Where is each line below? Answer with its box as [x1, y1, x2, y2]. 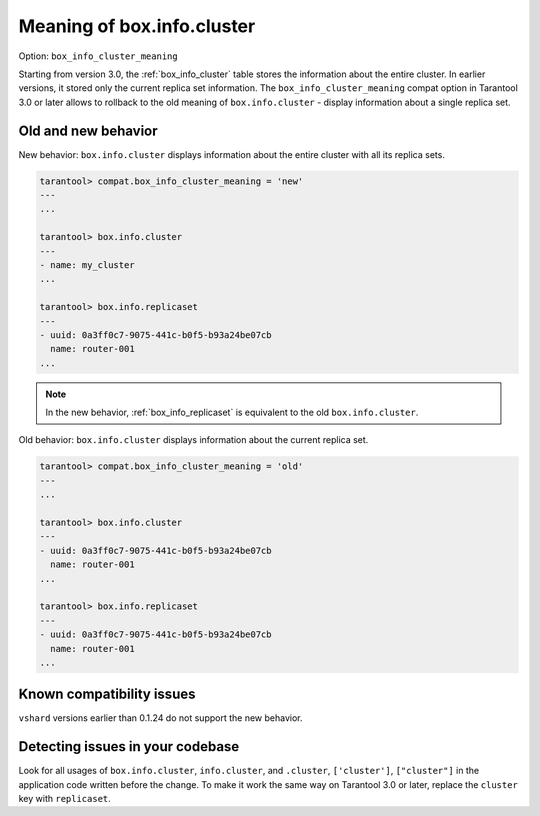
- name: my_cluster [39, 259, 135, 270]
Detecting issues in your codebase [18, 738, 240, 755]
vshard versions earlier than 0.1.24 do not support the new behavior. [18, 712, 303, 724]
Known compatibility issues [18, 686, 196, 703]
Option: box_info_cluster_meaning [18, 50, 179, 62]
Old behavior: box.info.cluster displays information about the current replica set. [18, 434, 369, 446]
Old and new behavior [18, 122, 159, 139]
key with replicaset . [18, 793, 112, 805]
